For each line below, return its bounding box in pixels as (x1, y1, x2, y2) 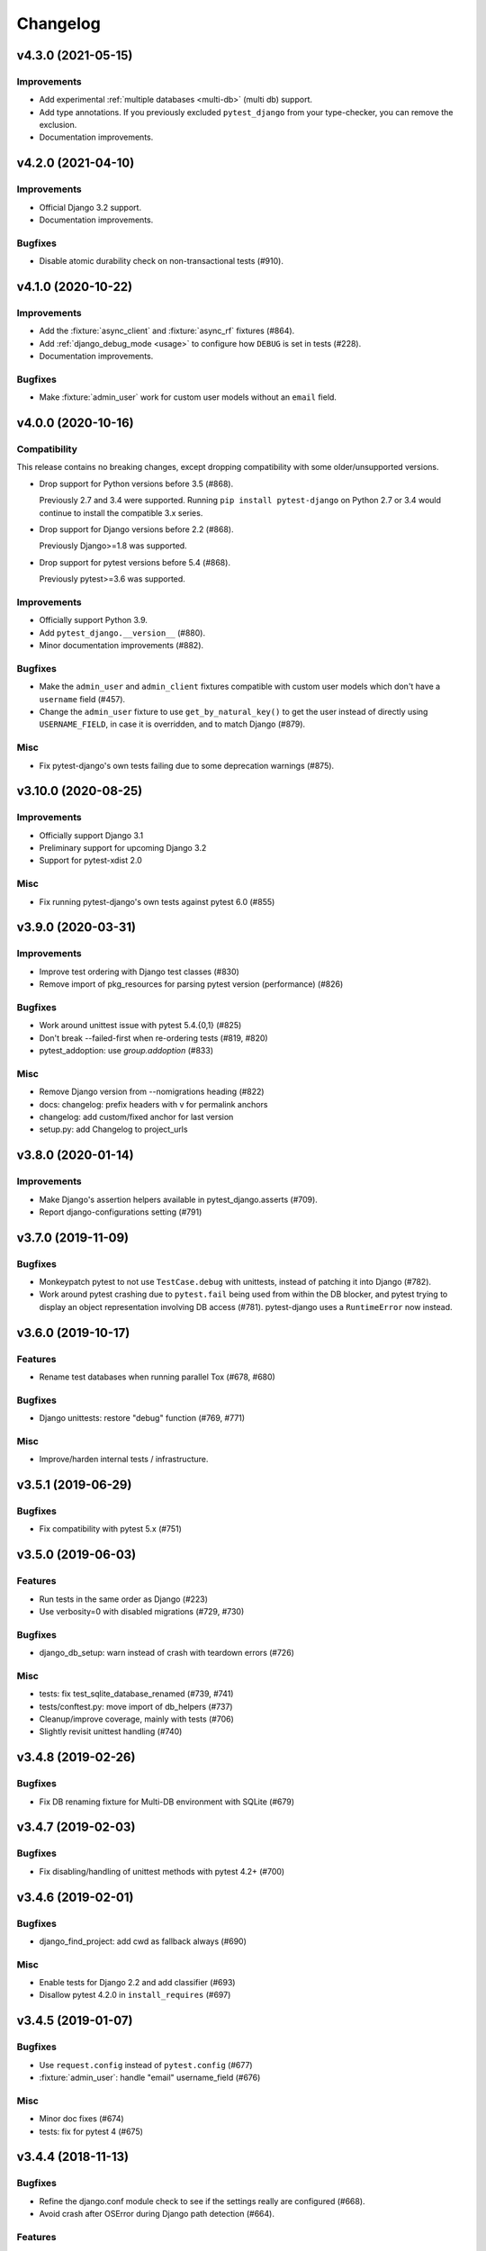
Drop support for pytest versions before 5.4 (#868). (39, 556, 231, 567)
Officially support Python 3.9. (39, 615, 148, 626)
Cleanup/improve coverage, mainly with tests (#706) (39, 1713, 234, 1724)
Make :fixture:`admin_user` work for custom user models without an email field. (39, 392, 337, 402)
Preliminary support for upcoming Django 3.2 (39, 843, 207, 854)
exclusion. (39, 120, 77, 131)
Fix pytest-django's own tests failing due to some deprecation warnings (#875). (39, 760, 335, 771)
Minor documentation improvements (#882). (39, 640, 204, 651)
